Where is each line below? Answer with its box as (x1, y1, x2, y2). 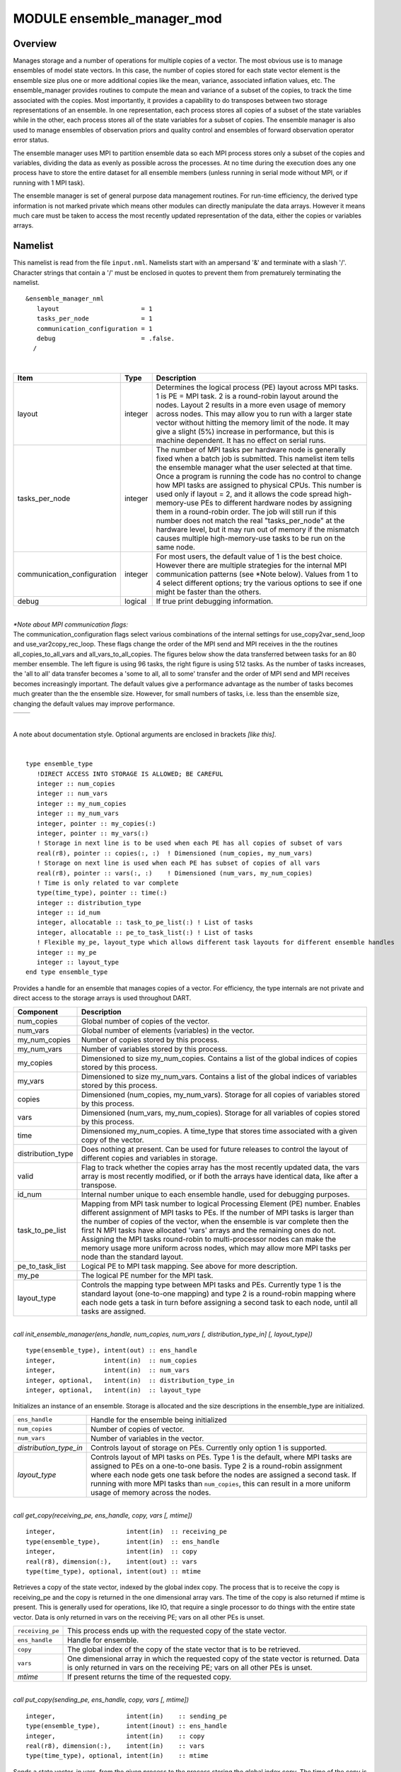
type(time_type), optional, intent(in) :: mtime (25, 1751, 209, 1760)
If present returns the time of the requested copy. (67, 1672, 232, 1681)
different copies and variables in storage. (81, 1153, 219, 1162)
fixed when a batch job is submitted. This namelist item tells (156, 454, 355, 464)
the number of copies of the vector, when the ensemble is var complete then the (81, 1216, 349, 1226)
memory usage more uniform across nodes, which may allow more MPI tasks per (81, 1243, 351, 1252)
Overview (13, 38, 57, 50)
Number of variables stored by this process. (81, 1044, 228, 1054)
